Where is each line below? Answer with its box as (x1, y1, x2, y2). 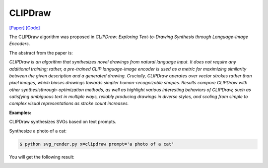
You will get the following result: (9, 154, 74, 160)
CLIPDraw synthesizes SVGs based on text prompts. (9, 119, 117, 125)
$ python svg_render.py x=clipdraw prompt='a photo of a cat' (19, 141, 174, 147)
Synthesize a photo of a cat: (9, 128, 67, 134)
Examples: (9, 110, 32, 115)
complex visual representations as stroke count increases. (9, 101, 129, 107)
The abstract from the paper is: (9, 50, 73, 56)
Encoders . (9, 41, 30, 47)
